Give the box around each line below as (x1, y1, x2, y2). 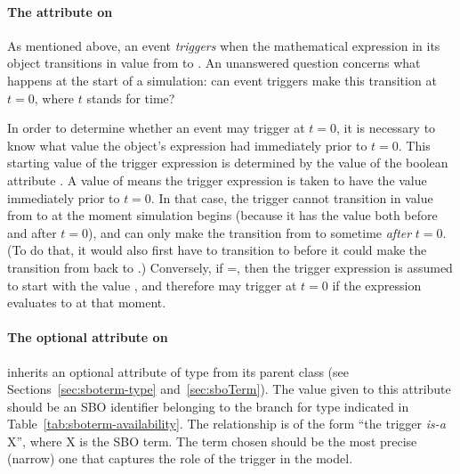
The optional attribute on (7, 328, 168, 347)
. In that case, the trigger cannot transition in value (150, 188, 433, 207)
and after (7, 223, 57, 241)
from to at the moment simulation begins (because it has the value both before (7, 206, 438, 225)
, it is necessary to (336, 118, 436, 137)
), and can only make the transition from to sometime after (88, 223, 412, 241)
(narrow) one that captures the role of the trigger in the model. (7, 449, 353, 468)
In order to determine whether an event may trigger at (7, 118, 305, 137)
